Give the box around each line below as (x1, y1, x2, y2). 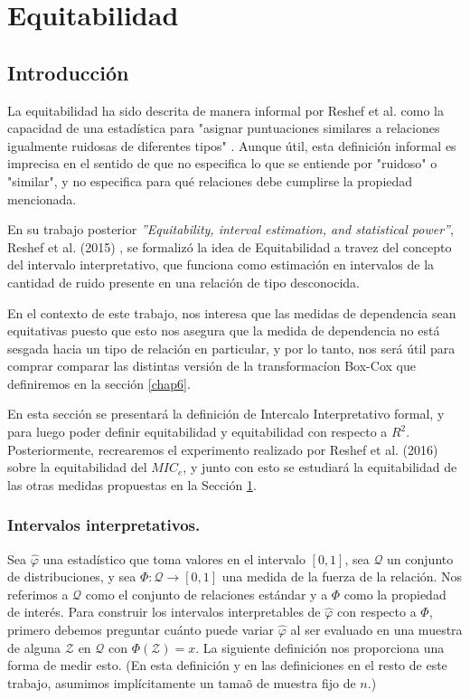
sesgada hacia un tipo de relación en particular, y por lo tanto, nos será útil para (7, 338, 456, 357)
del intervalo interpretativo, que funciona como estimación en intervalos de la (7, 255, 435, 274)
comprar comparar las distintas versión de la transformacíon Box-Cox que (7, 356, 416, 375)
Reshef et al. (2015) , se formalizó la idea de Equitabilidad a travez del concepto (7, 237, 452, 256)
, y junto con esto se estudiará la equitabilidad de (183, 458, 457, 477)
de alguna (7, 638, 61, 656)
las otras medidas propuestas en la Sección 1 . (7, 475, 257, 494)
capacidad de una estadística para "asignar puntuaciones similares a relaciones (7, 118, 440, 137)
